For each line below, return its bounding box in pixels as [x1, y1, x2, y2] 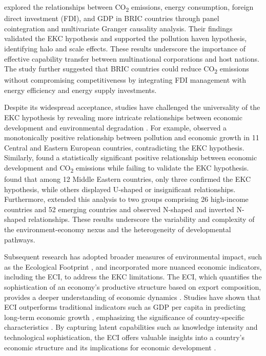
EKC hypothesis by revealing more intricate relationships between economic [4, 112, 242, 122]
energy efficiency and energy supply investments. [4, 84, 157, 95]
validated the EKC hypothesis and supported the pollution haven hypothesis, [4, 33, 247, 44]
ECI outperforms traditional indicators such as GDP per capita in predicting [4, 302, 246, 312]
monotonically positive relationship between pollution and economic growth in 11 [4, 132, 259, 143]
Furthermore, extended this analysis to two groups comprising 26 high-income [4, 194, 249, 204]
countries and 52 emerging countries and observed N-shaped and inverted [4, 203, 234, 214]
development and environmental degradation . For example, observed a [4, 122, 227, 133]
